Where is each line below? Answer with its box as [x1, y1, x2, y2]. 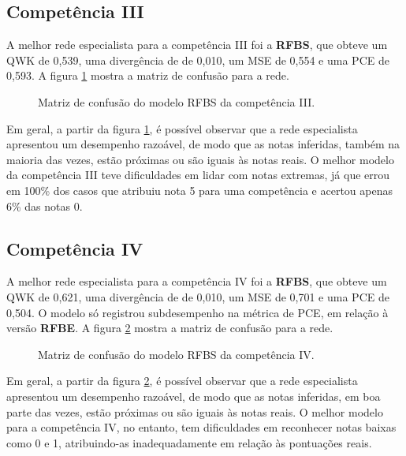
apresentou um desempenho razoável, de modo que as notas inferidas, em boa [6, 387, 381, 404]
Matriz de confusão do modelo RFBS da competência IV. [38, 346, 315, 362]
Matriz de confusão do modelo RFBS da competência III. [38, 93, 315, 110]
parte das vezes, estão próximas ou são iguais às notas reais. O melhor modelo [6, 403, 383, 420]
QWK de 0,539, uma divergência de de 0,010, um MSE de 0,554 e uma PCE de [6, 51, 389, 68]
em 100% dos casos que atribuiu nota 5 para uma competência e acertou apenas [6, 181, 393, 198]
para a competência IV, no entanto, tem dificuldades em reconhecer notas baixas [6, 419, 397, 435]
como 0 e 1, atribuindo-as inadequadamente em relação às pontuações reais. [6, 434, 372, 450]
